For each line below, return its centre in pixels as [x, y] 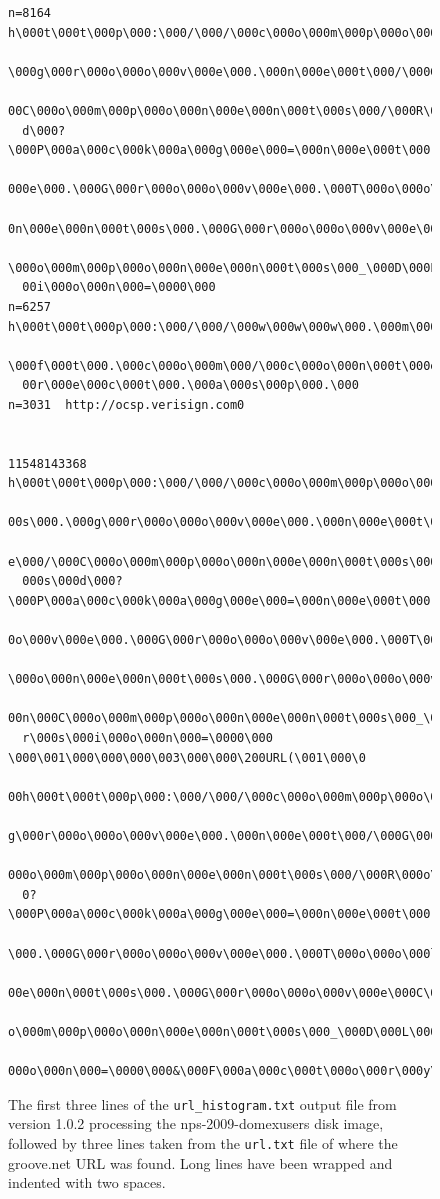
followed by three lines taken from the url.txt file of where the [203, 1142]
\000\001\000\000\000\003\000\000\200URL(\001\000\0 [187, 757]
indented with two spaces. [87, 1182]
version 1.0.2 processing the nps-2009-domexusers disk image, [196, 1123]
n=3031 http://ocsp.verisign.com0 [126, 404]
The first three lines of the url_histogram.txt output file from [202, 1103]
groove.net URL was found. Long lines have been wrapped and [200, 1162]
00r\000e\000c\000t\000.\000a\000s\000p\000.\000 [190, 385]
